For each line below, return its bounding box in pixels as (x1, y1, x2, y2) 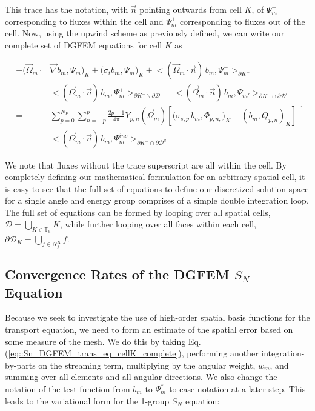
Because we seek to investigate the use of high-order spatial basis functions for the (5, 311, 310, 324)
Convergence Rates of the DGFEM (5, 265, 230, 284)
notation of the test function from (5, 383, 130, 395)
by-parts (5, 358, 36, 371)
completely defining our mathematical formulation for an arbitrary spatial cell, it (5, 170, 305, 183)
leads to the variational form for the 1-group (5, 394, 170, 407)
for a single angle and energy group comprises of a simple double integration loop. (5, 194, 309, 207)
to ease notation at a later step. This (169, 383, 306, 395)
